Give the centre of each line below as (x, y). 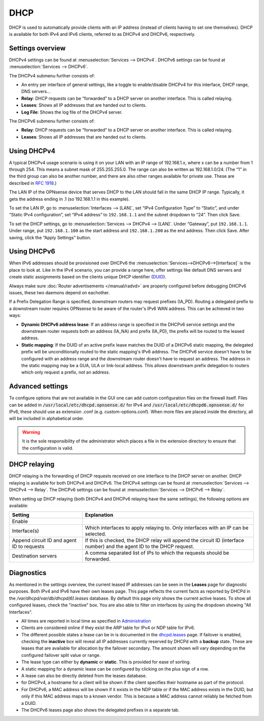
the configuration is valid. (48, 448)
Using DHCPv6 (32, 251)
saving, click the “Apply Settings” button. (50, 237)
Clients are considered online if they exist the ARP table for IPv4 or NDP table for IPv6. (108, 628)
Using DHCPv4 (32, 151)
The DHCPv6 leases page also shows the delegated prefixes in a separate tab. (100, 710)
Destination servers (34, 556)
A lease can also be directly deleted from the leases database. (84, 676)
